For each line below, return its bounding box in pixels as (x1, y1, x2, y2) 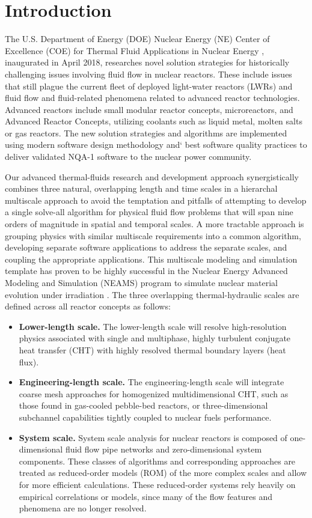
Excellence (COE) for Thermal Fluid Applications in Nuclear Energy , (5, 44, 265, 56)
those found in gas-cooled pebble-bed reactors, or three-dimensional (19, 399, 268, 412)
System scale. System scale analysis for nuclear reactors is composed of (19, 431, 287, 443)
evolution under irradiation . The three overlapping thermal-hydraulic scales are (5, 288, 299, 300)
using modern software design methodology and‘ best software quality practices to (5, 138, 307, 151)
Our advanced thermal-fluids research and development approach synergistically (5, 170, 299, 183)
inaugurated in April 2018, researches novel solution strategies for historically (5, 56, 290, 69)
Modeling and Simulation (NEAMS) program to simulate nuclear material (5, 276, 278, 288)
